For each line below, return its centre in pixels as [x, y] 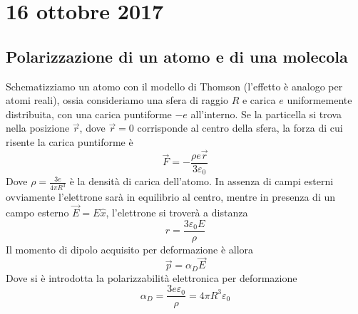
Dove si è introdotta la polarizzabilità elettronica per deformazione [152, 277]
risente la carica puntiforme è [70, 141]
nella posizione [38, 128]
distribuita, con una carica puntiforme [89, 114]
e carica [259, 100]
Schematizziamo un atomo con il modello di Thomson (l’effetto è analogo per [174, 86]
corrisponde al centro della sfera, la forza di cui [240, 128]
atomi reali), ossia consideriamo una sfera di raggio [117, 100]
